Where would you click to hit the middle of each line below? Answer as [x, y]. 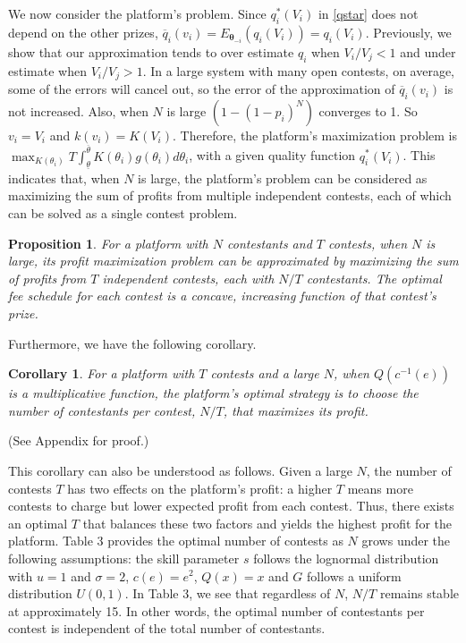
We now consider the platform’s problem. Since [137, 13]
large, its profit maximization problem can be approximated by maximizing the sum [233, 261]
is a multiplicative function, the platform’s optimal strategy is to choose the [213, 393]
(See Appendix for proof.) [79, 440]
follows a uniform [354, 575]
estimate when [47, 70]
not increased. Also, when [78, 110]
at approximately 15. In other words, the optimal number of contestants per [216, 610]
